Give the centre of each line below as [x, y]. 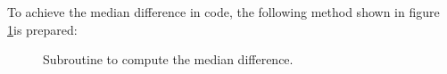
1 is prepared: [42, 29]
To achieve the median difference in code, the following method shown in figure [223, 12]
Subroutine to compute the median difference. [168, 59]
